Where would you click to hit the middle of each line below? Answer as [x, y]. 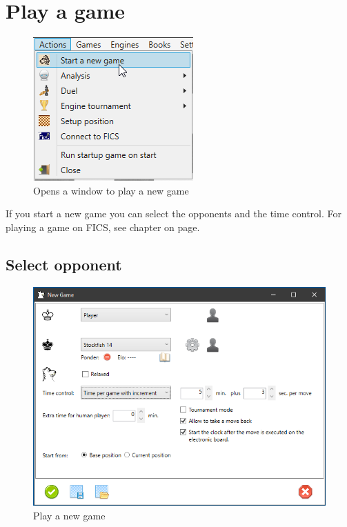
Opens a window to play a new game [111, 190]
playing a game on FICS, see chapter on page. [103, 227]
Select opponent [64, 264]
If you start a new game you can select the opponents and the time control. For [174, 213]
